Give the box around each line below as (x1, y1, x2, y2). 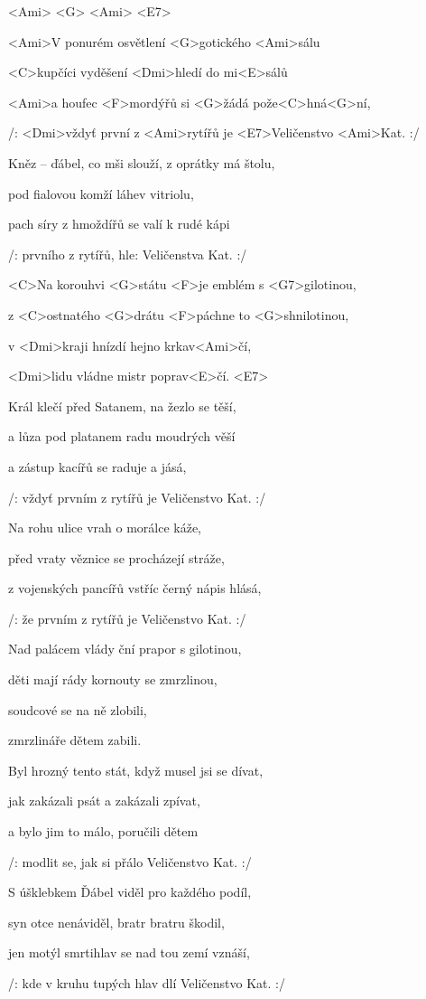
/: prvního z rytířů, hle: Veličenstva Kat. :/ (8, 244, 247, 263)
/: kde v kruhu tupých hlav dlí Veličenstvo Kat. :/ (8, 974, 285, 992)
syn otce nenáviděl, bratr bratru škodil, (8, 912, 225, 931)
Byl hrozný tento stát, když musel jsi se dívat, (8, 760, 264, 779)
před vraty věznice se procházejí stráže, (8, 548, 225, 567)
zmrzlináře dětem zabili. (8, 730, 142, 749)
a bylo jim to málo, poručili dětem (8, 822, 199, 841)
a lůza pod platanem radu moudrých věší (8, 427, 236, 446)
